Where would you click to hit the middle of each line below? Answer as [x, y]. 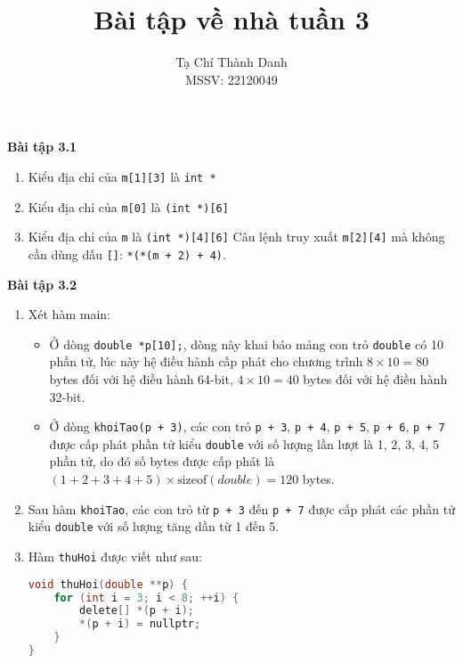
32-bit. [67, 396]
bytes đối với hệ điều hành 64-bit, [141, 378]
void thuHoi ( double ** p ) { [108, 584]
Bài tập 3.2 [42, 284]
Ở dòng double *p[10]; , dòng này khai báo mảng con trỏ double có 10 [246, 344]
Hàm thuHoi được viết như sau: [115, 556]
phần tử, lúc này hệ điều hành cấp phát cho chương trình [206, 361]
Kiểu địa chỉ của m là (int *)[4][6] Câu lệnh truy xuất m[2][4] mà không [236, 237]
